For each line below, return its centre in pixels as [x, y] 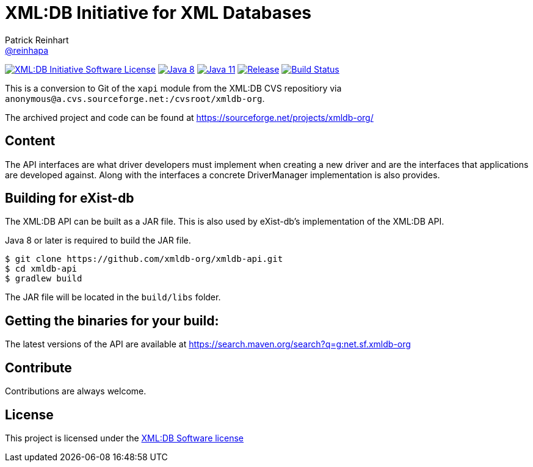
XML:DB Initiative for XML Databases [158, 13]
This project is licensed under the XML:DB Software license [124, 438]
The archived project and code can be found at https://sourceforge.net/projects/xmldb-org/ [189, 117]
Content [30, 141]
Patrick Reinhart [37, 40]
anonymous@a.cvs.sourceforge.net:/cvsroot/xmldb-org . [135, 98]
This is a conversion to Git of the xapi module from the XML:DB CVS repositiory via [173, 88]
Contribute [38, 367]
